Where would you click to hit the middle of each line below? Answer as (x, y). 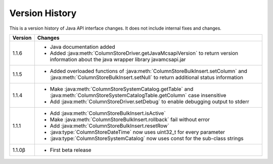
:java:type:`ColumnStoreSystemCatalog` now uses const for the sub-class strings (147, 138)
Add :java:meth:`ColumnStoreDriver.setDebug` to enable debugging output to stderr (150, 102)
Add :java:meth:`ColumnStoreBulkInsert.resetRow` (109, 126)
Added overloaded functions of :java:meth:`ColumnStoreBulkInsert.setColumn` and (149, 71)
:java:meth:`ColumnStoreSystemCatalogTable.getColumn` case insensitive (138, 95)
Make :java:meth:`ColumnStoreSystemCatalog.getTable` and (122, 89)
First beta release (71, 150)
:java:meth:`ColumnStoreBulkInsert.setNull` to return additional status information (147, 77)
